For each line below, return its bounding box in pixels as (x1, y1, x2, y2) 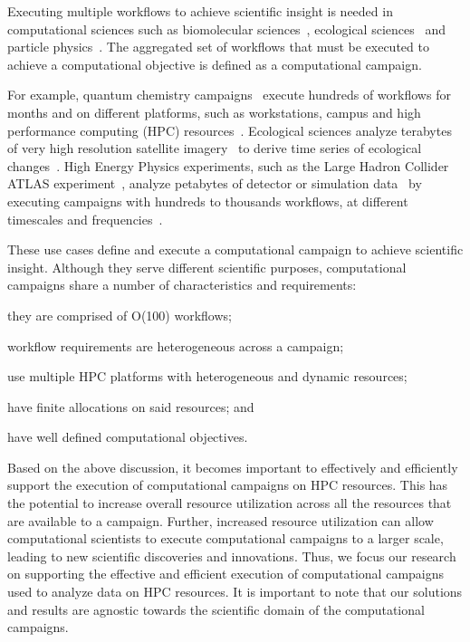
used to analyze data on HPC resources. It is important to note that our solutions (7, 582, 463, 601)
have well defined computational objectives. (7, 427, 248, 446)
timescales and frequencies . (7, 209, 163, 228)
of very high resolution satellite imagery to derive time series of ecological (7, 139, 422, 158)
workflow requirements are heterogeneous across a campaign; (7, 336, 344, 355)
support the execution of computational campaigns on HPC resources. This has (7, 475, 448, 494)
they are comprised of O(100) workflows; (7, 305, 232, 324)
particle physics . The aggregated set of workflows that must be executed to (7, 37, 429, 56)
